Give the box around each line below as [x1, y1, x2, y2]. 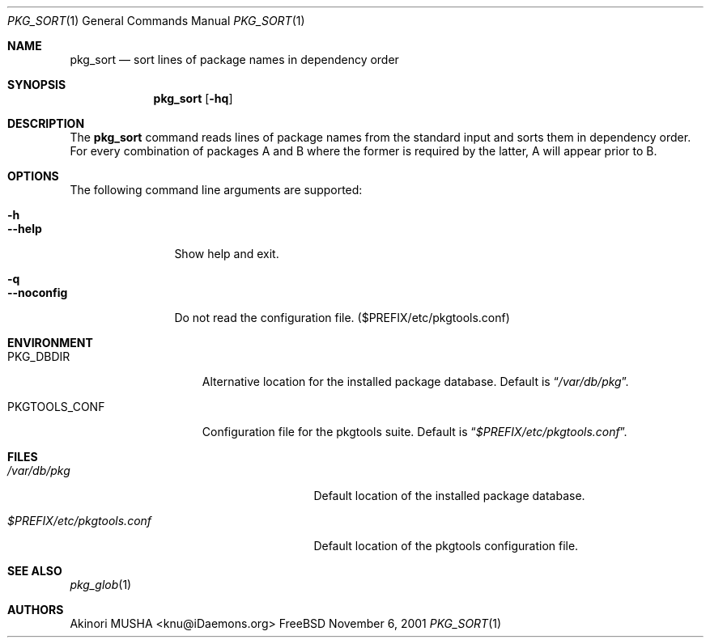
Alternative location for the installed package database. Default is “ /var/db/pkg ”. [202, 375, 629, 388]
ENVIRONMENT [7, 336, 93, 350]
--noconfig [7, 286, 68, 299]
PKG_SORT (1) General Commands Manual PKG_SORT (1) [7, 14, 305, 28]
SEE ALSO [7, 564, 62, 578]
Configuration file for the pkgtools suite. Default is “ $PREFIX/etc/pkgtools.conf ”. [202, 425, 627, 439]
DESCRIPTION [7, 117, 85, 130]
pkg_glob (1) [70, 578, 132, 591]
